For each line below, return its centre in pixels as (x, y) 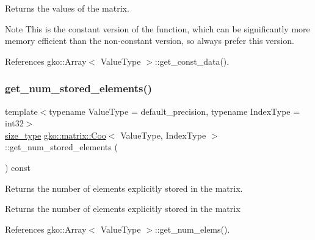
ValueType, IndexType (163, 135)
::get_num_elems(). (192, 229)
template (21, 111)
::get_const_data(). (192, 61)
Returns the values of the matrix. (67, 8)
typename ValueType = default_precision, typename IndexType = (175, 111)
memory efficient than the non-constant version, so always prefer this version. (150, 41)
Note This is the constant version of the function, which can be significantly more (157, 28)
